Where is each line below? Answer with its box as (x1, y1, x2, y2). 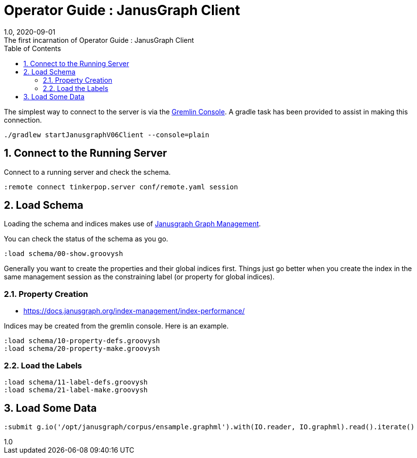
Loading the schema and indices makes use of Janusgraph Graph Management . (4, 220, 261, 228)
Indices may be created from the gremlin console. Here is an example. (4, 322, 229, 330)
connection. (4, 115, 42, 124)
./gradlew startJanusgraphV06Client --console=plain (4, 130, 209, 139)
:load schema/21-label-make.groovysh (4, 385, 148, 394)
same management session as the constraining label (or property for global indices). (4, 273, 275, 281)
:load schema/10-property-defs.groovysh (4, 337, 160, 345)
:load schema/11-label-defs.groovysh (4, 378, 148, 386)
